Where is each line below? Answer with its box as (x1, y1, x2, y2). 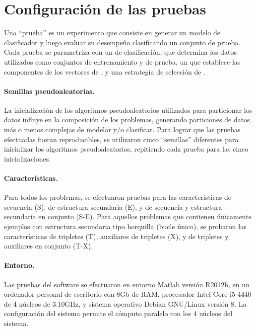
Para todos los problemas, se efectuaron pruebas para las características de (4, 192, 231, 202)
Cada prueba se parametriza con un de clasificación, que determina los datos (4, 47, 237, 57)
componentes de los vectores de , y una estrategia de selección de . (4, 66, 205, 77)
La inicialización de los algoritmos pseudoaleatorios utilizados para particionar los (4, 104, 253, 115)
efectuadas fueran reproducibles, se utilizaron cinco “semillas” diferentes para (4, 134, 239, 144)
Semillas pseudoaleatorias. (4, 85, 95, 96)
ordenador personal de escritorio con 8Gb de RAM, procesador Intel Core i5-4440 (4, 289, 252, 299)
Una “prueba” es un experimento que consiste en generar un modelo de (4, 27, 220, 38)
